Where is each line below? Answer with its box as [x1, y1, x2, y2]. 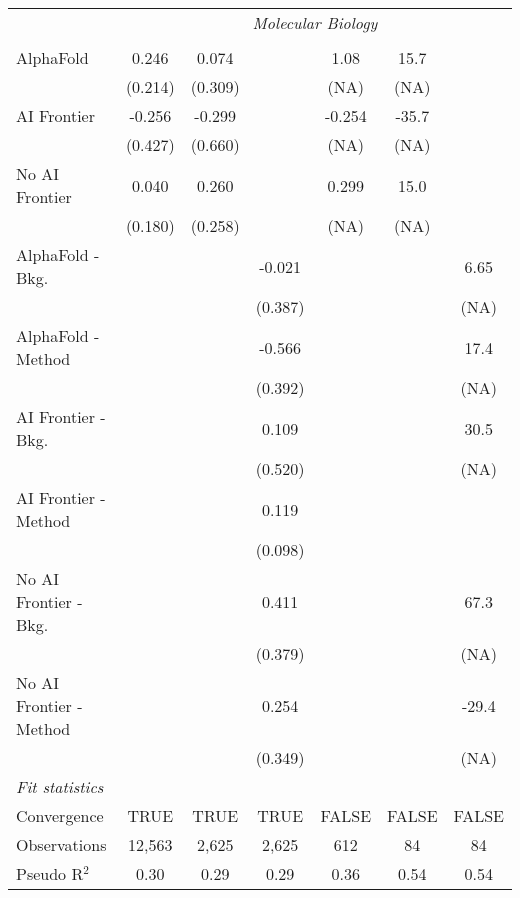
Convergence [16, 804, 104, 827]
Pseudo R [16, 862, 84, 885]
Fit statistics [16, 775, 104, 798]
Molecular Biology [252, 11, 378, 34]
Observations [16, 833, 107, 856]
